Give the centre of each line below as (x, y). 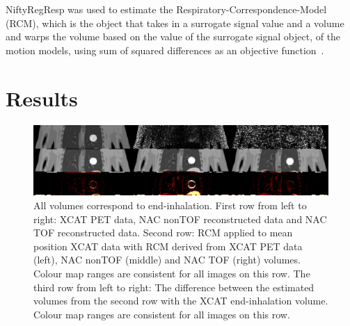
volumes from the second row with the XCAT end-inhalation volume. (181, 301)
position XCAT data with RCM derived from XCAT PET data (168, 246)
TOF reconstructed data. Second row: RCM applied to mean (163, 233)
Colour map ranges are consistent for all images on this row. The (172, 273)
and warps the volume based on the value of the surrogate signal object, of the (173, 36)
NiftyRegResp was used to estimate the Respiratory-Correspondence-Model (166, 9)
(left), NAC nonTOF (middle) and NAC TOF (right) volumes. (167, 260)
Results (42, 98)
